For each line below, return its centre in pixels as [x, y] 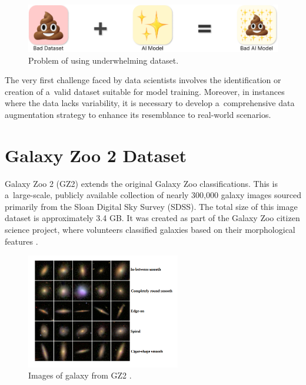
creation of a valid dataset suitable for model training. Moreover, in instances [145, 91]
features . [21, 241]
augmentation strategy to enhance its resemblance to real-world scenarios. [138, 114]
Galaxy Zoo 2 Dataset [96, 155]
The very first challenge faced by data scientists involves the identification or [143, 80]
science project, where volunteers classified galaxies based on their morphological [150, 229]
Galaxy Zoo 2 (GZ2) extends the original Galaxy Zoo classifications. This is [141, 183]
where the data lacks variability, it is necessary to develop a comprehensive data [150, 103]
